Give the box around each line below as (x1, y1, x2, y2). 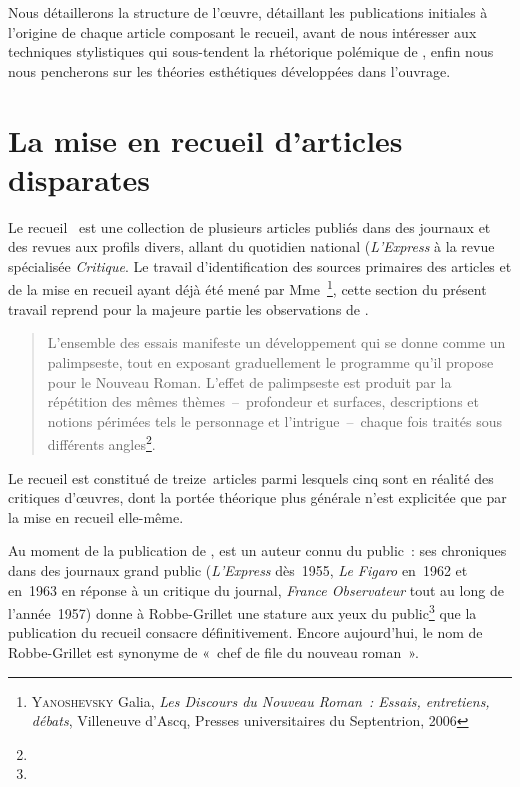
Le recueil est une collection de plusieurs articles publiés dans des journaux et (8, 216, 491, 237)
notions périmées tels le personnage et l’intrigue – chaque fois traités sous (47, 410, 502, 431)
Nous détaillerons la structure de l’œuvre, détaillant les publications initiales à (8, 2, 488, 22)
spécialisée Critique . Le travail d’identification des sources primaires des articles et (8, 255, 512, 276)
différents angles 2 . (47, 431, 156, 454)
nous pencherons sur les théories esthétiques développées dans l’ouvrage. (8, 60, 451, 81)
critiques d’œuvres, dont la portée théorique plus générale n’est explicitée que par (8, 487, 507, 508)
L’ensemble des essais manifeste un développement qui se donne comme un (47, 332, 506, 353)
